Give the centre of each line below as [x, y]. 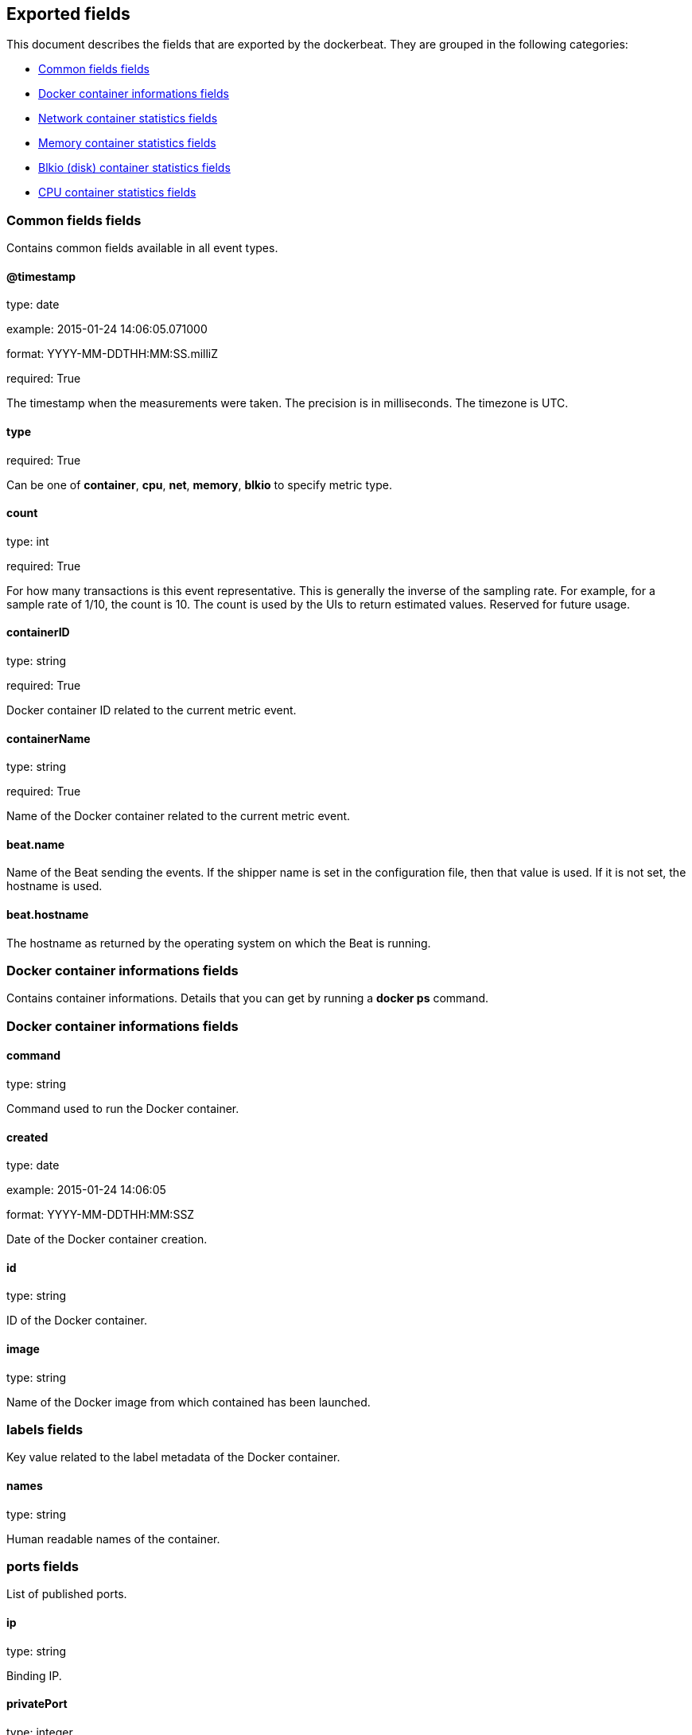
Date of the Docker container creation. [107, 1239]
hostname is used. [54, 886]
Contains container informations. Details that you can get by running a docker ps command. [248, 998]
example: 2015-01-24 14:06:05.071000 [107, 329]
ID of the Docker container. [77, 1321]
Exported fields [68, 14]
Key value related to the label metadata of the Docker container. [173, 1457]
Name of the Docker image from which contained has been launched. [189, 1402]
